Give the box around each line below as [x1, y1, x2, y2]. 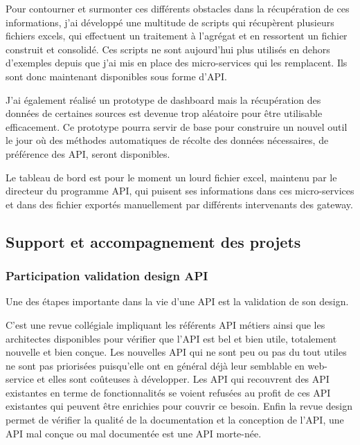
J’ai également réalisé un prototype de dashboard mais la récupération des [6, 92, 321, 107]
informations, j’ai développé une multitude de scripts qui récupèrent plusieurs [6, 15, 334, 29]
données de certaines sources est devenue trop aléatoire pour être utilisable [6, 106, 323, 120]
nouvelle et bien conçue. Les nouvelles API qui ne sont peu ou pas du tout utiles [6, 345, 347, 359]
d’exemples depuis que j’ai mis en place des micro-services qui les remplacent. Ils [6, 55, 348, 70]
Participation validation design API [6, 267, 208, 284]
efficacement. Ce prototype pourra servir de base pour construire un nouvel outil [6, 119, 348, 134]
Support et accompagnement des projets [6, 230, 301, 252]
